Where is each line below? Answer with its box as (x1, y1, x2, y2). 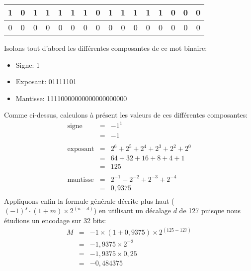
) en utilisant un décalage (93, 205, 171, 216)
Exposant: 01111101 (15, 76, 77, 87)
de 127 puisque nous (179, 205, 241, 216)
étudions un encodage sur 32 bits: (4, 215, 106, 225)
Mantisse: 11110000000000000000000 (15, 93, 127, 103)
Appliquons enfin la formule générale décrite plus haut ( (4, 195, 174, 206)
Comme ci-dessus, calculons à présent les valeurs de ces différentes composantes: (4, 110, 248, 120)
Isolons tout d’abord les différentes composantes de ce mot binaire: (4, 43, 207, 53)
